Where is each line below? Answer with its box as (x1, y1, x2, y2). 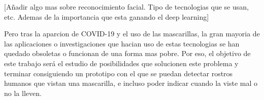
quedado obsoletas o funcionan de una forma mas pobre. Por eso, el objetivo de (4, 48, 251, 59)
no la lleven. (4, 87, 42, 98)
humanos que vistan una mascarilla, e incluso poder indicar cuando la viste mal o (4, 78, 258, 88)
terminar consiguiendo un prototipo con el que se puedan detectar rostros (4, 68, 233, 78)
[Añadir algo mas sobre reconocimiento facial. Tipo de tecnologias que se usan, (4, 2, 249, 12)
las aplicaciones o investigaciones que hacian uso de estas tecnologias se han (4, 38, 240, 48)
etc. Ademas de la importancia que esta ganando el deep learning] (4, 11, 209, 22)
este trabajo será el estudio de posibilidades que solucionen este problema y (4, 58, 239, 68)
